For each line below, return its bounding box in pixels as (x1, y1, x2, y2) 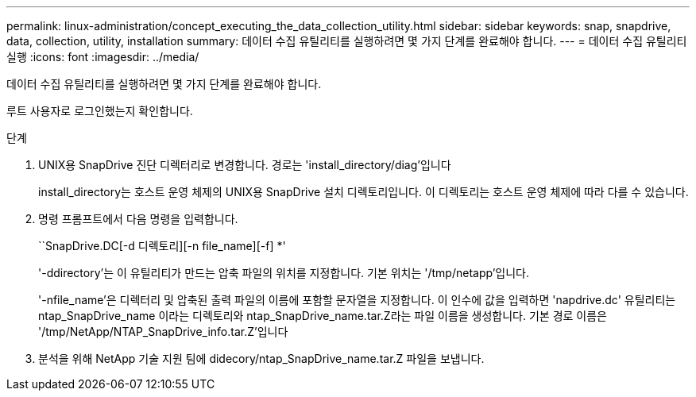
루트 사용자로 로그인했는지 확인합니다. (6, 104, 193, 118)
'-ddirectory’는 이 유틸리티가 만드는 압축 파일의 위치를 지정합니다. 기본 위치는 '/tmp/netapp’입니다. (38, 266, 530, 279)
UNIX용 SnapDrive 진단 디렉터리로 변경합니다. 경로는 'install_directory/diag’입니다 (38, 158, 451, 172)
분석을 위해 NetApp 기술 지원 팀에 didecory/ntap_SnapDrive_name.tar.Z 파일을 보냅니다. (38, 352, 485, 365)
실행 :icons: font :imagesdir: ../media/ (6, 50, 199, 64)
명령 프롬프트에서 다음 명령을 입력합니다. (38, 212, 238, 225)
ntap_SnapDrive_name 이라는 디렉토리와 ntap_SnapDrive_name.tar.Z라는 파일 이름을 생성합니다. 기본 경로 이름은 (38, 309, 608, 322)
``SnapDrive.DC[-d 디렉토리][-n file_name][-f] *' (38, 239, 286, 252)
